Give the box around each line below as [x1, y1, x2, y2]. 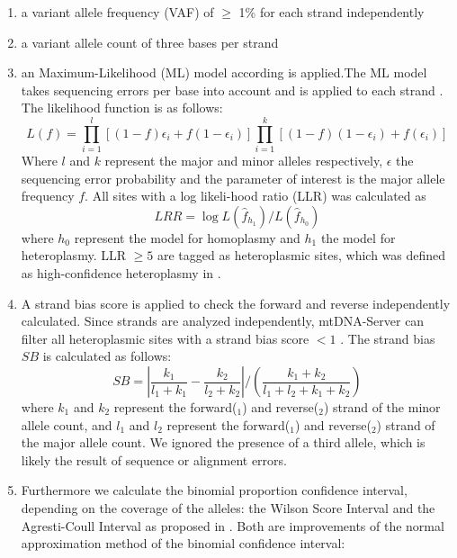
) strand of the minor [323, 398, 441, 417]
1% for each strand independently [238, 3, 425, 21]
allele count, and [21, 415, 112, 434]
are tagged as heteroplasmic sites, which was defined [157, 246, 446, 265]
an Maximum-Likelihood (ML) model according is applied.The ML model [21, 63, 427, 82]
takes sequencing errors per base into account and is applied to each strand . [21, 80, 444, 99]
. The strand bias [340, 328, 435, 347]
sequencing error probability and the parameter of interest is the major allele [21, 168, 445, 187]
